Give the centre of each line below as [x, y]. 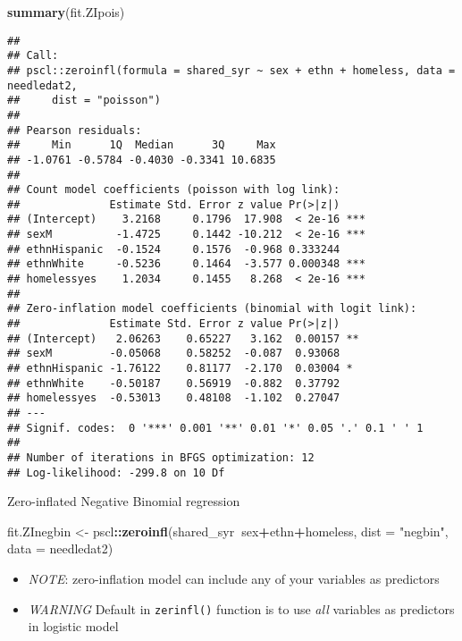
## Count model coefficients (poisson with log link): [174, 190]
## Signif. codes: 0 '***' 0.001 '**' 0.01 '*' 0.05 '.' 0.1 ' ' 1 [215, 428]
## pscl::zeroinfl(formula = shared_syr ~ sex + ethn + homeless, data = [231, 70]
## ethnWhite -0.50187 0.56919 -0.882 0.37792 [174, 383]
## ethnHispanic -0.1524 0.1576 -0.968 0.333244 [174, 249]
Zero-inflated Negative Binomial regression [124, 501]
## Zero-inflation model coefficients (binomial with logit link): [212, 309]
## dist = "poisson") [84, 101]
